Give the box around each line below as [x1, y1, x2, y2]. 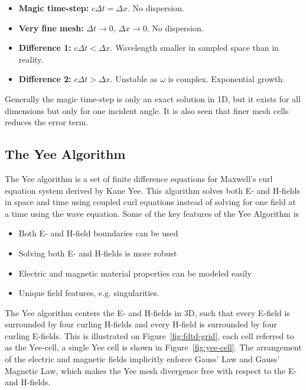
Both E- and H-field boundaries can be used [18, 227, 178, 239]
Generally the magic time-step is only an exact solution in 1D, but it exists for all [5, 92, 301, 105]
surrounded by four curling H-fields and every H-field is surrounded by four [5, 318, 277, 330]
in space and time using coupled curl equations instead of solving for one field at [5, 196, 296, 208]
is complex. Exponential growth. [168, 73, 285, 85]
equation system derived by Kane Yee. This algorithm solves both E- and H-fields [5, 184, 301, 196]
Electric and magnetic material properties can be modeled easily [18, 266, 252, 279]
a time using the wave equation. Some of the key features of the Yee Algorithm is [5, 207, 300, 219]
